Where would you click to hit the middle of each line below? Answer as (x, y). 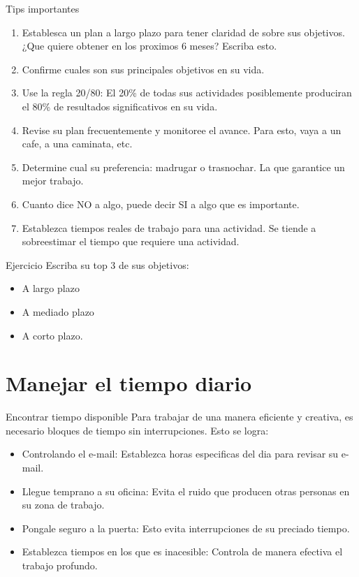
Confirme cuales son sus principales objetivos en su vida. (143, 69)
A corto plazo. (52, 335)
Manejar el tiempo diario (129, 383)
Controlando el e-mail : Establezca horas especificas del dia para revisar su (180, 454)
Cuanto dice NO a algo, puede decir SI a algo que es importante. (161, 204)
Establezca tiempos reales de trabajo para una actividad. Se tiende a (169, 227)
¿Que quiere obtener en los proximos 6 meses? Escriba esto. (149, 46)
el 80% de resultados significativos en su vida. (120, 106)
